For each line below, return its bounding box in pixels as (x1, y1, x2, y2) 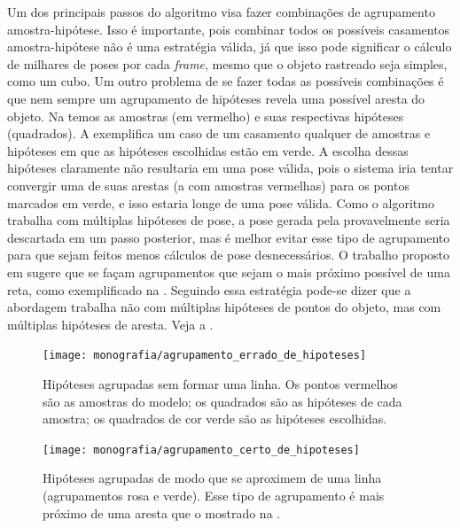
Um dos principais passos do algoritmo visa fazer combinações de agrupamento (7, 3, 435, 20)
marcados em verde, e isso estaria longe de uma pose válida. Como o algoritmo (7, 193, 434, 212)
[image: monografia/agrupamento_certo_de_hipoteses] (43, 443, 360, 456)
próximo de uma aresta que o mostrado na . (43, 503, 281, 522)
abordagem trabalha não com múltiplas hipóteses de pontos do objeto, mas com (7, 298, 441, 316)
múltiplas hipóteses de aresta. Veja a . (7, 314, 214, 333)
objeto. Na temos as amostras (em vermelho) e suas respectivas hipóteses (7, 106, 404, 125)
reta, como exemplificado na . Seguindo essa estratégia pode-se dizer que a (7, 280, 411, 299)
